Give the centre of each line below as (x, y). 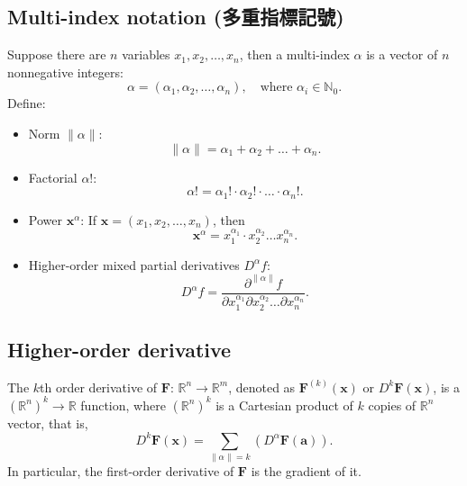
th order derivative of (99, 387)
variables (146, 54)
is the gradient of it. (306, 471)
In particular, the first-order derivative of (121, 471)
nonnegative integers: (65, 72)
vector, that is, (48, 423)
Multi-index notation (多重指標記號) (176, 17)
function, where (123, 405)
